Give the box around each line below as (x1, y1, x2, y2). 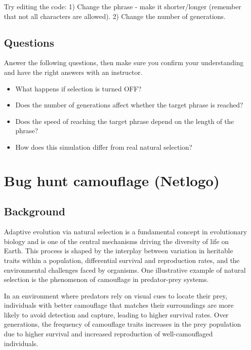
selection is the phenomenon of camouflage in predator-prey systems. (4, 274, 209, 284)
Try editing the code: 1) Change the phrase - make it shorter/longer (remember (4, 1, 241, 11)
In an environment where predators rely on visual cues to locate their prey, (4, 290, 228, 300)
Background (4, 204, 66, 219)
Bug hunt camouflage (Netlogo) (4, 170, 220, 190)
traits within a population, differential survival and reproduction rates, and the (4, 255, 240, 265)
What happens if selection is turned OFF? (15, 83, 142, 93)
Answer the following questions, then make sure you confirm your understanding (4, 57, 244, 68)
